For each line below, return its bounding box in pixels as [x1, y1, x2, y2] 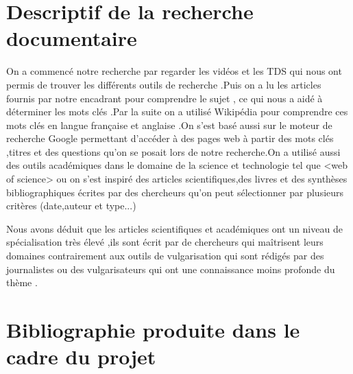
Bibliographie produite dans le [6, 316, 300, 343]
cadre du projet [6, 342, 156, 371]
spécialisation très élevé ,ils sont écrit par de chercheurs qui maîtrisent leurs [6, 235, 324, 249]
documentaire [6, 24, 137, 52]
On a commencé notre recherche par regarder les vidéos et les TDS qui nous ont [6, 64, 342, 78]
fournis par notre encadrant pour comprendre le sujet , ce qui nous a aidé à [6, 91, 323, 105]
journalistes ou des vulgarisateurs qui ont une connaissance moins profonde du [6, 261, 335, 276]
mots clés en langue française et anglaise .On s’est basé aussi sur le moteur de [6, 117, 332, 132]
